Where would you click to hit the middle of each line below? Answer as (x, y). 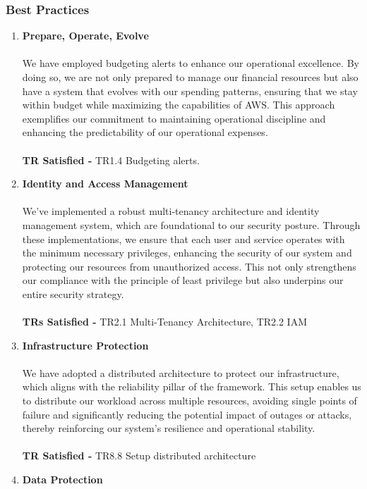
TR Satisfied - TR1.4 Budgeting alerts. (111, 160)
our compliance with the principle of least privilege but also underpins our (183, 280)
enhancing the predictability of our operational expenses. (145, 132)
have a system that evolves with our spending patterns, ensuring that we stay (190, 91)
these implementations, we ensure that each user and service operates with (183, 239)
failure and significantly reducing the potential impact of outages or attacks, (187, 414)
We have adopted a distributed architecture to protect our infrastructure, (181, 372)
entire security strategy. (73, 293)
